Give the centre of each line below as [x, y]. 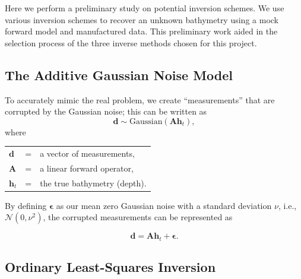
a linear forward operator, [87, 168]
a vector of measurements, [87, 153]
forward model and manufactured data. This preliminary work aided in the [141, 31]
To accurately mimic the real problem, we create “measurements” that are [140, 99]
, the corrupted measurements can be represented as [138, 217]
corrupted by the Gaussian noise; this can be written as [106, 111]
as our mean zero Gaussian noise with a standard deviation [164, 205]
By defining [26, 205]
